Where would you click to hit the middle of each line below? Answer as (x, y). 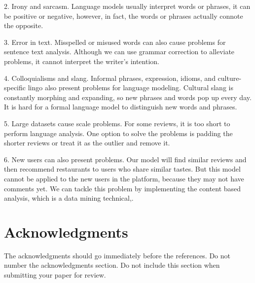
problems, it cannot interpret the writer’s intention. (82, 61)
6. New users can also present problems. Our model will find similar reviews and (125, 159)
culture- (230, 78)
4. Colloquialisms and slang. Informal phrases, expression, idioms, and (110, 78)
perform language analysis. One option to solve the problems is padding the (118, 133)
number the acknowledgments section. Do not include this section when (112, 265)
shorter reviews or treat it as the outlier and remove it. (87, 143)
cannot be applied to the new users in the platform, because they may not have (124, 178)
